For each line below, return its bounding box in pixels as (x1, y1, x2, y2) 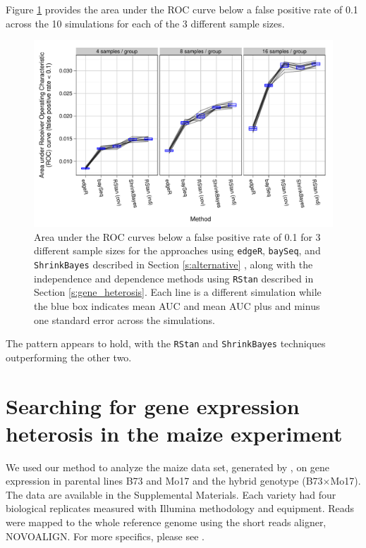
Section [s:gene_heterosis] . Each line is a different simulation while (34, 285, 322, 299)
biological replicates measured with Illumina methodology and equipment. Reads (6, 501, 355, 516)
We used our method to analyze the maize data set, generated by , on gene (6, 459, 330, 474)
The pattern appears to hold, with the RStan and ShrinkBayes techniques (6, 336, 326, 351)
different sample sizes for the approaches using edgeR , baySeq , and (34, 243, 321, 258)
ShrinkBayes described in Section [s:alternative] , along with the (34, 257, 313, 272)
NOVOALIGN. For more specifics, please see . (6, 528, 205, 543)
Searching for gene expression (6, 391, 300, 420)
